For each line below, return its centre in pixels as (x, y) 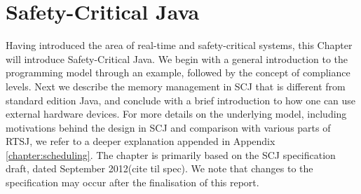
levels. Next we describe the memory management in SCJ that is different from (176, 86)
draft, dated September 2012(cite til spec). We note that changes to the (159, 168)
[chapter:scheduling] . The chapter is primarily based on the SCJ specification (171, 154)
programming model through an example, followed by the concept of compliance (178, 72)
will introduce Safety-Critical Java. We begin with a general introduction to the (177, 58)
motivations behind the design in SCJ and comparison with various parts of (168, 127)
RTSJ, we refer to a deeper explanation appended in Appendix (141, 141)
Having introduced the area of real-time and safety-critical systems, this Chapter (179, 45)
